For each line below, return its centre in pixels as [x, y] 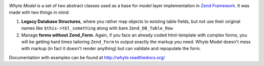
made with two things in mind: [39, 13]
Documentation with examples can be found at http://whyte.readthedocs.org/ [87, 57]
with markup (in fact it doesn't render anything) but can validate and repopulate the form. [111, 49]
